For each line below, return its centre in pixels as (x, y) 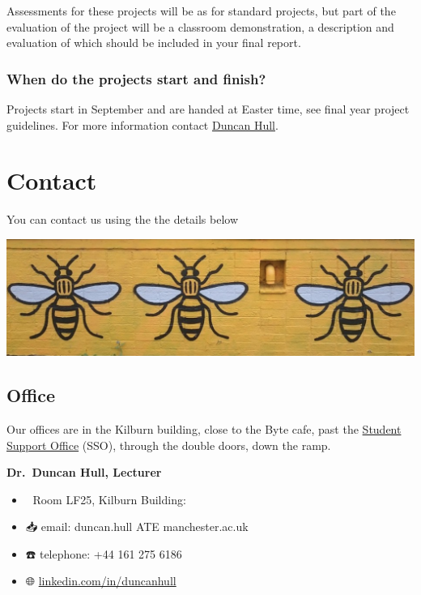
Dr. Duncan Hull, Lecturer (84, 472)
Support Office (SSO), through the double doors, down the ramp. (169, 445)
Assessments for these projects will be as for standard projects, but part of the (201, 11)
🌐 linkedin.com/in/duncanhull (101, 581)
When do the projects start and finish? (136, 78)
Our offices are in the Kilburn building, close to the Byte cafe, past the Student (204, 428)
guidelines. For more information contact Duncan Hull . (142, 124)
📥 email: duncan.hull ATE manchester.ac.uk (137, 527)
